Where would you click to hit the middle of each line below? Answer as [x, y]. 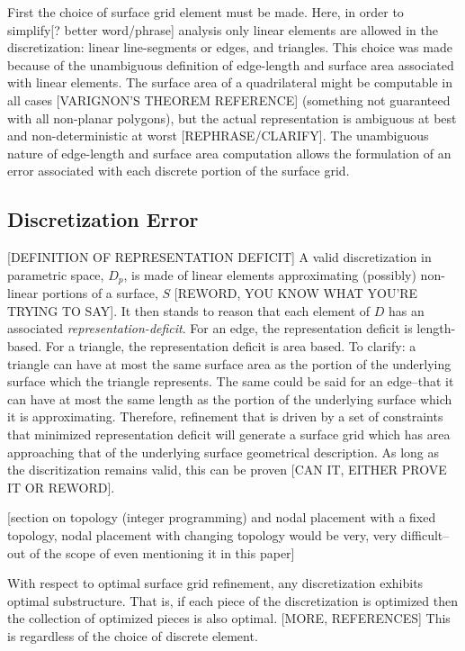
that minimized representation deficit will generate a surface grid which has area [229, 434]
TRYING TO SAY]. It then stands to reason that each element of [189, 310]
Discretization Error [103, 219]
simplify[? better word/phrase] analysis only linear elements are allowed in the [223, 29]
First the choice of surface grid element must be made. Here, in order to [206, 12]
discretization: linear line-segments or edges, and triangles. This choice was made [230, 47]
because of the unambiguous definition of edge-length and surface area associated [231, 64]
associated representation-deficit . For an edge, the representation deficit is [210, 328]
